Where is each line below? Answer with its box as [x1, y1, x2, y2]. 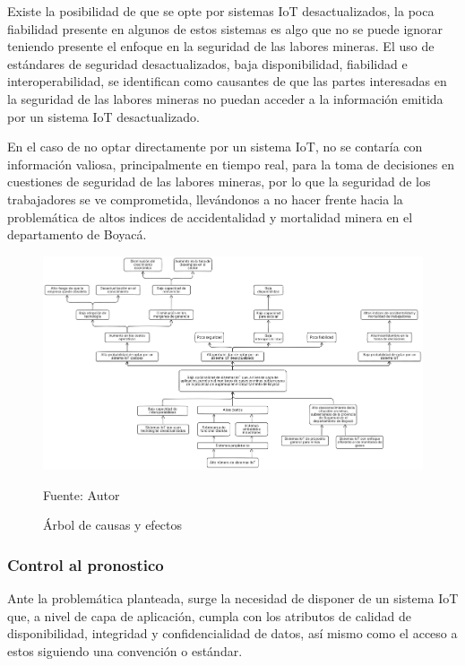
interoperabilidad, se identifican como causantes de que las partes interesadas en [7, 72, 447, 91]
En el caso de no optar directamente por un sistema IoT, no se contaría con [7, 137, 423, 156]
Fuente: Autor [43, 485, 120, 504]
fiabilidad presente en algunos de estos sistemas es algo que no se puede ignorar [7, 19, 443, 38]
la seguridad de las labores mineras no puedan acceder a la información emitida [7, 89, 443, 108]
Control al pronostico [7, 553, 164, 575]
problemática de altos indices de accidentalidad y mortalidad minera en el [7, 207, 413, 226]
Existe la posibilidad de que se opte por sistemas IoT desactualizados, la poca [7, 2, 435, 20]
